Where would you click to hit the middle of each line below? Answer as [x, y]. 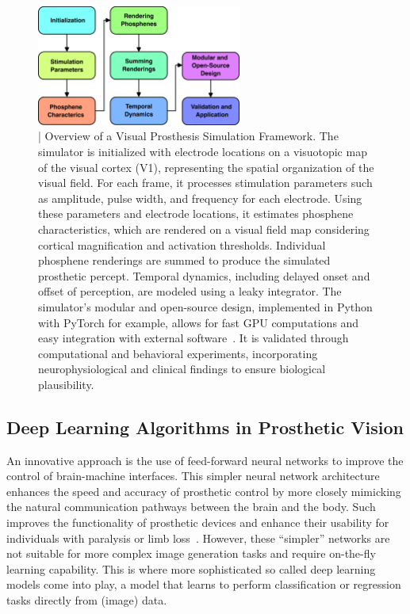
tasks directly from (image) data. [87, 600]
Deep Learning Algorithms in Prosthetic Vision [205, 427]
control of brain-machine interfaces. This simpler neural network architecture [193, 476]
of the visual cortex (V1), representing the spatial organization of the [206, 167]
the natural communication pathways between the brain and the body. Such [191, 507]
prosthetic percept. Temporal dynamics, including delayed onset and [204, 275]
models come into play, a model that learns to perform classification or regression [204, 584]
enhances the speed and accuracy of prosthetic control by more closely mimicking [204, 491]
